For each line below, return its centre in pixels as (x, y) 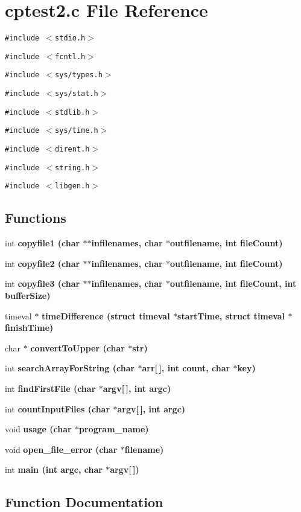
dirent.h (72, 149)
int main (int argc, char (54, 469)
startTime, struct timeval (231, 315)
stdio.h (70, 38)
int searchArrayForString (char (70, 368)
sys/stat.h (77, 94)
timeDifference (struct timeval (106, 315)
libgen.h (72, 186)
